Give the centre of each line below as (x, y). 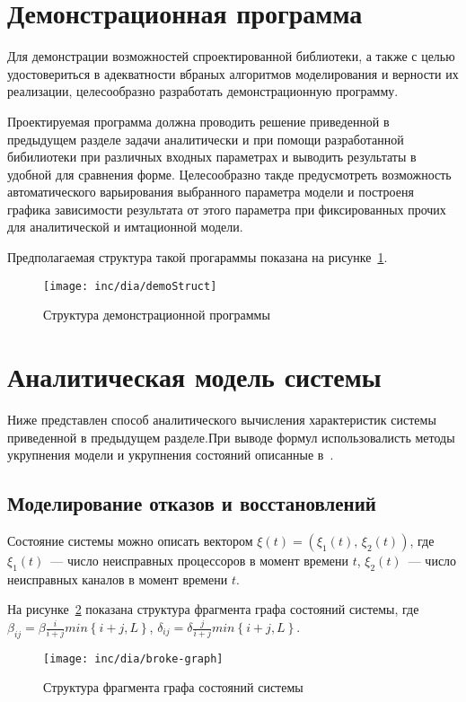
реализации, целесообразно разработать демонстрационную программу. (203, 91)
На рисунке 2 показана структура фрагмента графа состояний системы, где (213, 609)
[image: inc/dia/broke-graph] (133, 658)
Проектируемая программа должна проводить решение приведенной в (198, 121)
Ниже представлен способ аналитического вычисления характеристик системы (222, 420)
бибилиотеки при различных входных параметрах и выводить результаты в (212, 157)
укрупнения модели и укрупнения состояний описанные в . (171, 455)
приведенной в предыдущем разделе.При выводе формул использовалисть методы (231, 437)
